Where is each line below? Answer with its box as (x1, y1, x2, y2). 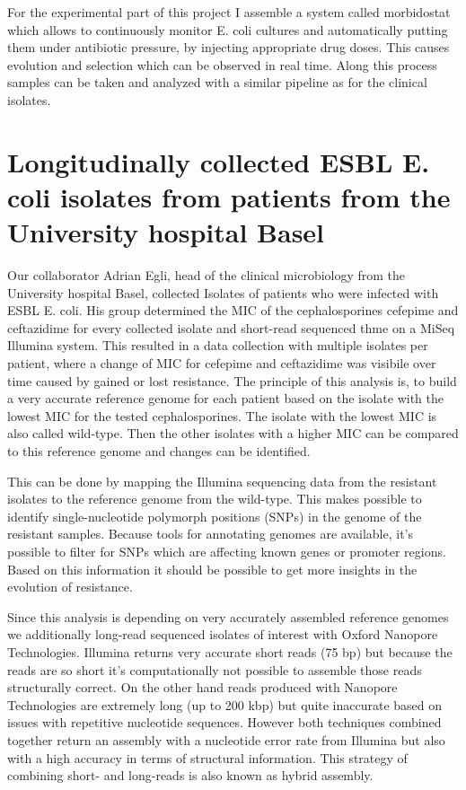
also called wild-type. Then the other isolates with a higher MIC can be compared (7, 424, 459, 443)
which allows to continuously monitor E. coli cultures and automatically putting (7, 20, 448, 39)
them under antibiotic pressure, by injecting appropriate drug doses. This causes (7, 38, 450, 57)
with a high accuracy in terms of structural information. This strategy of (7, 748, 408, 767)
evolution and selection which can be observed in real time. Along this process (7, 55, 437, 74)
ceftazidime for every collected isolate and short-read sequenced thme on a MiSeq (7, 318, 455, 337)
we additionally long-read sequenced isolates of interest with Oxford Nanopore (7, 625, 438, 644)
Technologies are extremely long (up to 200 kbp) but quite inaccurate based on (7, 695, 443, 714)
